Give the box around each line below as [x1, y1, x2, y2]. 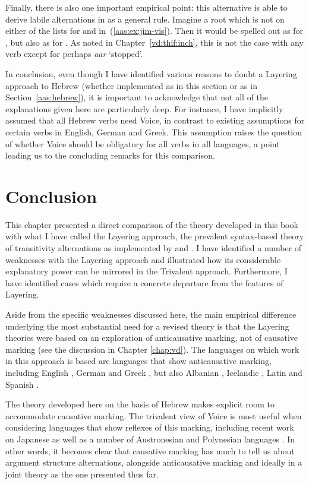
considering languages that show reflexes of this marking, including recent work [5, 421, 294, 434]
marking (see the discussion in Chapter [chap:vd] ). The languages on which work [5, 343, 299, 355]
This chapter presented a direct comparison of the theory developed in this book [5, 218, 298, 230]
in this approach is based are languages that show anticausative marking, [5, 355, 272, 367]
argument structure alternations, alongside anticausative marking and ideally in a [5, 456, 302, 469]
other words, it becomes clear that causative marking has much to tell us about [5, 444, 295, 457]
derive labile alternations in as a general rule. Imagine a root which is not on [5, 12, 285, 25]
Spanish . [5, 378, 39, 390]
